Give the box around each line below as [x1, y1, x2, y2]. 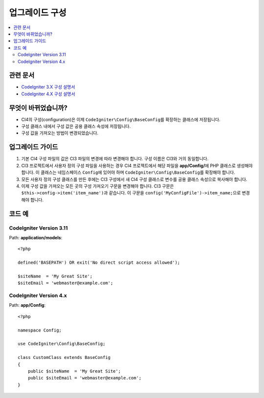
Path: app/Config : [9, 302, 46, 308]
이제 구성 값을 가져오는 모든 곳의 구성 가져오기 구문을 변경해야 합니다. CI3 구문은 [21, 183, 174, 189]
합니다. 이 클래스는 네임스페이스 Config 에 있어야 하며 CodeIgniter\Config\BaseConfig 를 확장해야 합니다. [21, 169, 236, 175]
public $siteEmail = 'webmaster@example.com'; [27, 375, 142, 381]
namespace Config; [18, 327, 62, 333]
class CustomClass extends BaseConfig [18, 355, 111, 360]
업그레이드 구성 [9, 7, 66, 18]
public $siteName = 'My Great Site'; [27, 368, 121, 374]
